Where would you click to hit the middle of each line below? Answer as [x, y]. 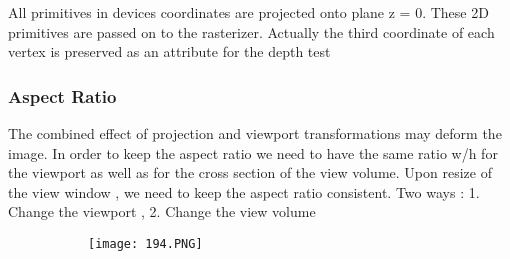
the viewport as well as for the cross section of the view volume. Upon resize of [250, 172]
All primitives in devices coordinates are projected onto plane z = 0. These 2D [248, 12]
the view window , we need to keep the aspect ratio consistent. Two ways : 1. [244, 191]
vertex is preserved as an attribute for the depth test [169, 51]
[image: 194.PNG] [145, 243]
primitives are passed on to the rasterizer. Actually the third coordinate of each [251, 31]
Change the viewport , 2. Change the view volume [162, 211]
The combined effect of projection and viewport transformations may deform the [255, 133]
